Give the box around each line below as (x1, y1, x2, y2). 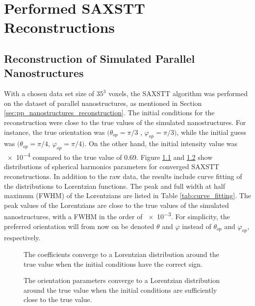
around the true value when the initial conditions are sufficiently (24, 284, 217, 295)
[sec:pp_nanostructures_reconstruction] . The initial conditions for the (4, 107, 215, 118)
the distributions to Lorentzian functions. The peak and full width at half (4, 180, 225, 191)
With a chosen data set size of (4, 88, 95, 99)
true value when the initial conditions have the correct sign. (24, 258, 203, 269)
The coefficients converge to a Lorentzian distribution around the (24, 249, 219, 259)
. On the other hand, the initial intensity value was (84, 138, 238, 149)
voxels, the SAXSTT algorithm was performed (108, 88, 248, 99)
